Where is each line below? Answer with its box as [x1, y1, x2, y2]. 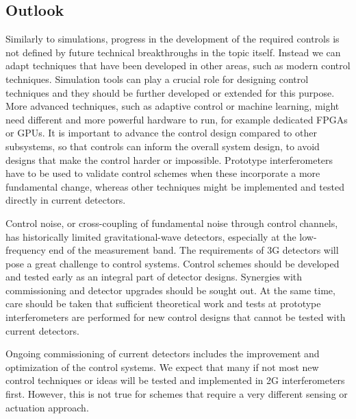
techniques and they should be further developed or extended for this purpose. [5, 85, 335, 99]
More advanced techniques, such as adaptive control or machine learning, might [5, 99, 340, 113]
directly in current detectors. [5, 193, 126, 207]
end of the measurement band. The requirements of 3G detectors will [49, 243, 339, 257]
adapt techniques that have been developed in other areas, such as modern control [5, 58, 351, 73]
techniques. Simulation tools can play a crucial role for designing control [5, 71, 309, 86]
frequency [5, 243, 46, 257]
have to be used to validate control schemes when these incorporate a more [5, 166, 320, 180]
